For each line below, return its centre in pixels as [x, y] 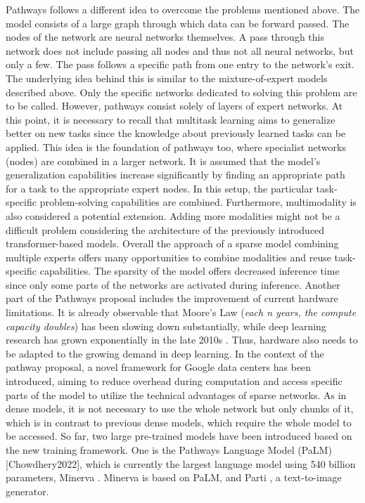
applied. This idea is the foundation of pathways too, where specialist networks [176, 146]
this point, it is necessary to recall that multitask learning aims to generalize [171, 119]
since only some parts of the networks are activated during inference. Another [173, 284]
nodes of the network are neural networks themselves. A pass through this [165, 37]
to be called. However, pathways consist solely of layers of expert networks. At [174, 106]
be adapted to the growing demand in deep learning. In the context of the [165, 353]
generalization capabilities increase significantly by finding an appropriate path [175, 175]
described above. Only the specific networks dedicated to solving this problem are [181, 92]
